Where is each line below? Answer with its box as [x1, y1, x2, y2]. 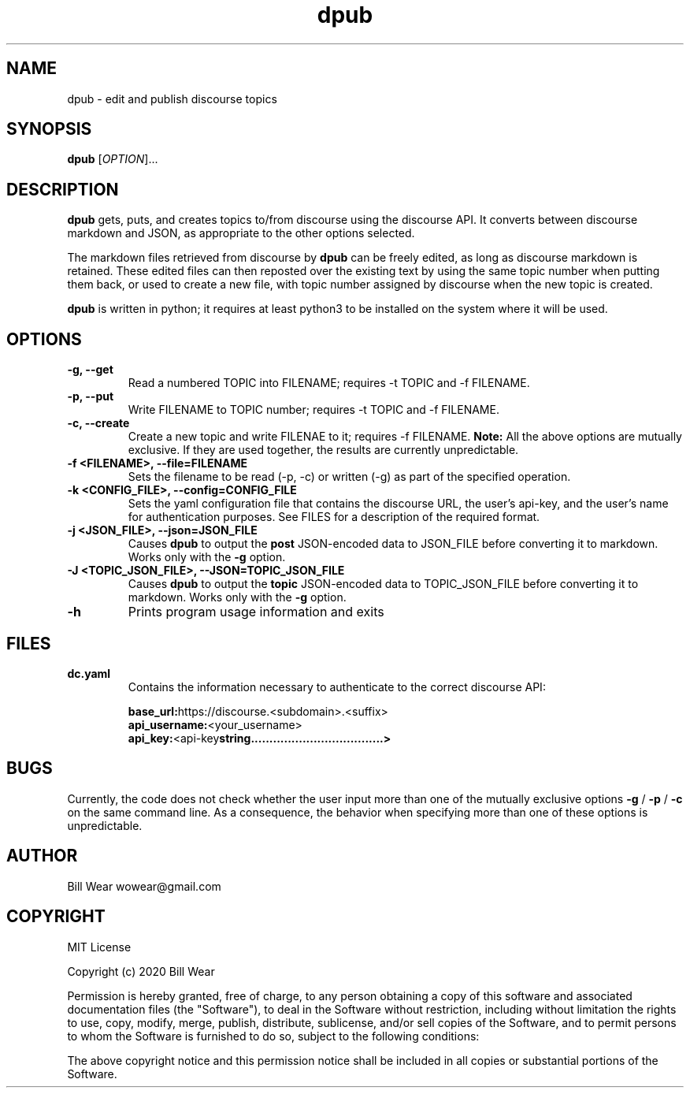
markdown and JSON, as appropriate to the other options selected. [67, 226, 415, 240]
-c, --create [67, 416, 130, 430]
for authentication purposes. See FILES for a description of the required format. [128, 510, 540, 524]
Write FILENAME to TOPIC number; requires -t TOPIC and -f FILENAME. [128, 403, 499, 417]
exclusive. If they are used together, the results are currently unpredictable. [128, 443, 519, 457]
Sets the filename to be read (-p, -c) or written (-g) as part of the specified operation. [128, 470, 571, 484]
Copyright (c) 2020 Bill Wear [67, 964, 215, 978]
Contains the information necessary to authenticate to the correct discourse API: [128, 679, 546, 694]
